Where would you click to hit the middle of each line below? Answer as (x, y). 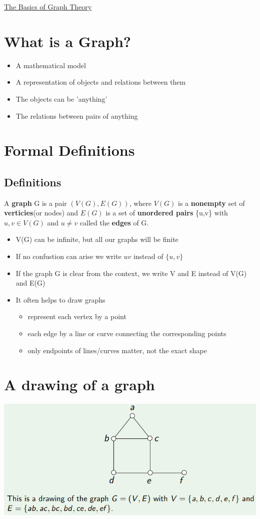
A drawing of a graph (79, 384)
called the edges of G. (114, 222)
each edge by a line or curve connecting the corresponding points (127, 333)
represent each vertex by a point (77, 316)
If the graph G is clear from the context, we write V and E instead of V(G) (131, 273)
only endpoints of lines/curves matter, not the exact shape (117, 350)
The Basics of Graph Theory (48, 7)
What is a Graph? (68, 41)
